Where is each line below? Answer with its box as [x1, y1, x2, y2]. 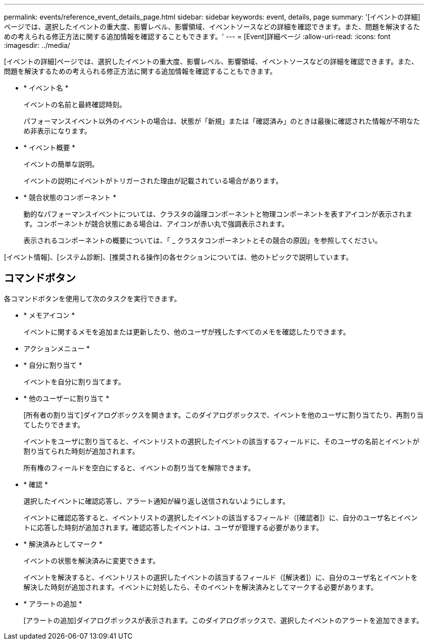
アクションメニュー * [23, 344, 90, 353]
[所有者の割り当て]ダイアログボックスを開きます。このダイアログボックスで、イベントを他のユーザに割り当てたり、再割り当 [23, 410, 424, 419]
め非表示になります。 [23, 127, 91, 135]
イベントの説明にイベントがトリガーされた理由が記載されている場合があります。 [23, 177, 283, 185]
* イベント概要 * [23, 143, 75, 152]
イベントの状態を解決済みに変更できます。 [23, 556, 160, 565]
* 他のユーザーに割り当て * [23, 394, 109, 402]
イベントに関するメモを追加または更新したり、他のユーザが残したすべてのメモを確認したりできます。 [23, 327, 350, 336]
